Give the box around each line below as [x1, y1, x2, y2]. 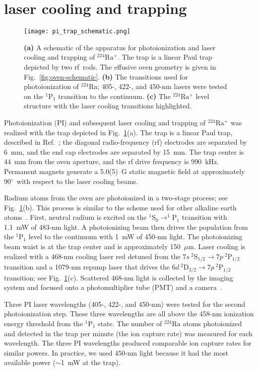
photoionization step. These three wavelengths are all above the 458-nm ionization [4, 308, 254, 319]
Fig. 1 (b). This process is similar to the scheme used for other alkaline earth [4, 202, 237, 212]
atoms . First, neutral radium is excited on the [4, 212, 147, 222]
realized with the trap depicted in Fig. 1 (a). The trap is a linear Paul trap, [4, 127, 233, 137]
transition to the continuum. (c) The [58, 91, 171, 101]
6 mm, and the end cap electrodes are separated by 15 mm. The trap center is [4, 146, 244, 157]
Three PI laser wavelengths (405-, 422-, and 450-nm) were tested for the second [4, 298, 246, 309]
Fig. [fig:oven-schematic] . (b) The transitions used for [24, 71, 188, 82]
